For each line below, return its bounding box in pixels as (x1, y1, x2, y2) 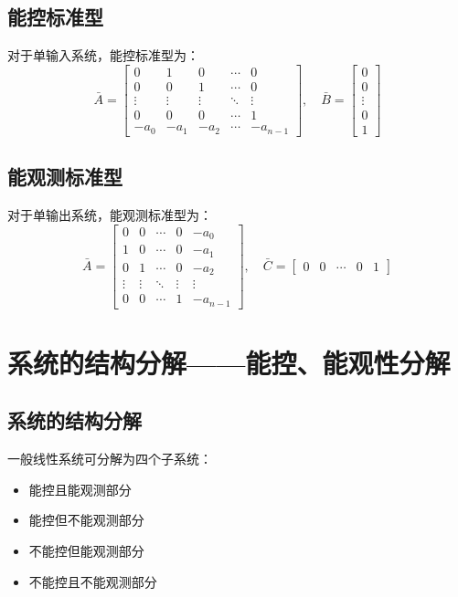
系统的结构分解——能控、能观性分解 (7, 343, 451, 381)
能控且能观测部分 (28, 479, 132, 498)
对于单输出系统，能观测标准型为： (7, 205, 212, 225)
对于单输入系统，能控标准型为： (7, 46, 199, 65)
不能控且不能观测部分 (28, 571, 157, 591)
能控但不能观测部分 (28, 510, 144, 529)
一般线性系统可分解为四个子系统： (7, 449, 212, 468)
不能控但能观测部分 (28, 541, 144, 560)
